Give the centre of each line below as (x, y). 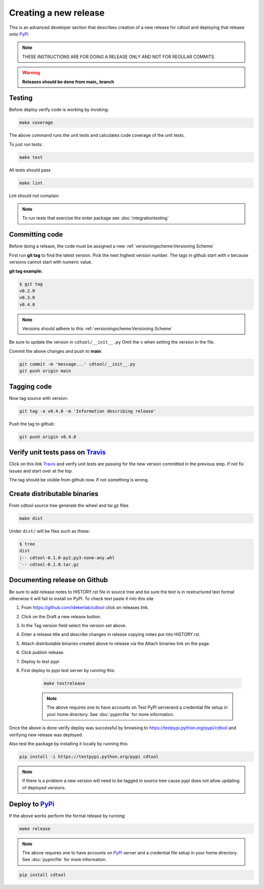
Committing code (36, 235)
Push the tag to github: (32, 424)
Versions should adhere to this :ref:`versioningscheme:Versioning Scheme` (98, 329)
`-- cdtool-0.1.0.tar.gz (49, 565)
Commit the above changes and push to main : (56, 351)
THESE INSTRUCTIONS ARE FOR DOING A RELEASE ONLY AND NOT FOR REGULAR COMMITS (118, 57)
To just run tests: (26, 144)
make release (35, 829)
